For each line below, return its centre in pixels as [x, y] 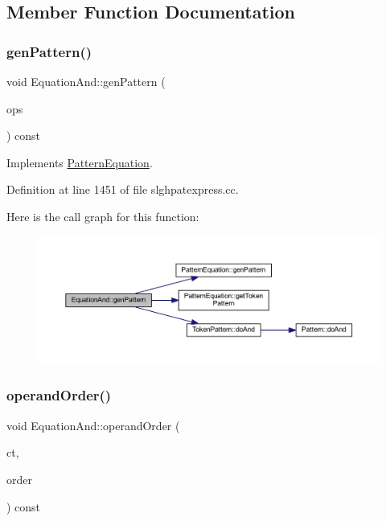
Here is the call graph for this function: [103, 216]
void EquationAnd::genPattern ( [86, 81]
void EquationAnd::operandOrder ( [93, 425]
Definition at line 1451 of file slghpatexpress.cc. [123, 189]
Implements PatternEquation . [80, 162]
